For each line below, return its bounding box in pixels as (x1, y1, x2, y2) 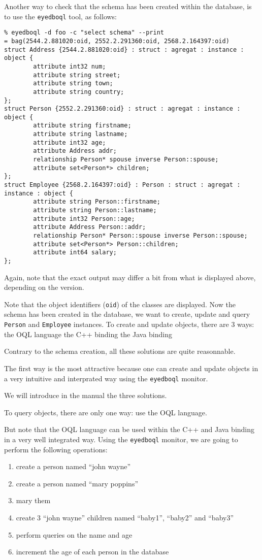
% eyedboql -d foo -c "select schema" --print (4, 29, 164, 37)
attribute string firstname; (33, 122, 132, 129)
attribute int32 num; (33, 62, 106, 70)
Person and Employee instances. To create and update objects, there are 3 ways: (4, 319, 254, 330)
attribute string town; (33, 80, 113, 87)
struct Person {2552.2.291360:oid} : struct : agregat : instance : (4, 105, 241, 113)
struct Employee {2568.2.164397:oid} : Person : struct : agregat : (4, 181, 241, 189)
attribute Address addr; (33, 147, 117, 155)
